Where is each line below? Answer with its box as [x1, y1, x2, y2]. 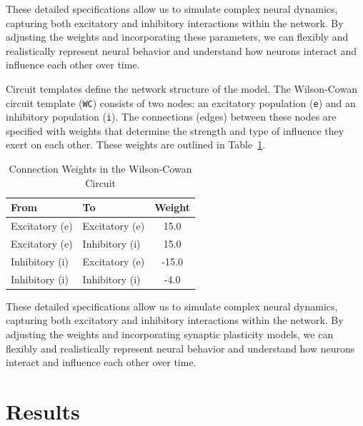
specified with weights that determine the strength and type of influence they [6, 123, 344, 138]
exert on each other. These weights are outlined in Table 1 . [6, 137, 266, 152]
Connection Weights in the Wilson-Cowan [9, 161, 192, 176]
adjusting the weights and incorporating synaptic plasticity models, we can [6, 326, 334, 341]
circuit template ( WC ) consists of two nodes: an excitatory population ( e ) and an [6, 95, 356, 110]
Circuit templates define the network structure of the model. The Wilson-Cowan [6, 81, 357, 96]
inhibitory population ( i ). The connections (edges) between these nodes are [6, 109, 337, 124]
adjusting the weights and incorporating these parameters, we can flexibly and [6, 29, 349, 44]
